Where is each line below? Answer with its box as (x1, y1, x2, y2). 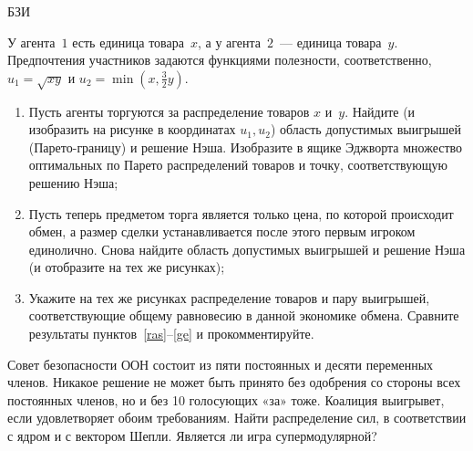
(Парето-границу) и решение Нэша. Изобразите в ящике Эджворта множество (28, 137, 463, 156)
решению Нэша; (28, 173, 118, 192)
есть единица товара (72, 32, 184, 51)
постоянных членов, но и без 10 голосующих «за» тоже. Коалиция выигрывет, (7, 390, 445, 409)
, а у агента (197, 32, 262, 51)
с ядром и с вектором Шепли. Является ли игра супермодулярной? (7, 426, 377, 446)
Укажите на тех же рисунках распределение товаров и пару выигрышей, (28, 288, 430, 307)
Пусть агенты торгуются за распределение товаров (28, 101, 310, 121)
